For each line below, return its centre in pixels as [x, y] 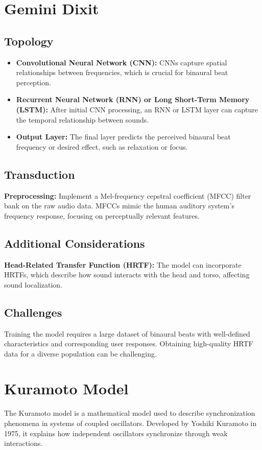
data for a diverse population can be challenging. [80, 353]
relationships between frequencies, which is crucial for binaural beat [122, 72]
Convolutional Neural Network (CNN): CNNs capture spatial [122, 62]
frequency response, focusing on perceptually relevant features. [102, 215]
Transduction [40, 174]
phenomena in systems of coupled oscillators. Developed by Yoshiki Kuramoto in [130, 423]
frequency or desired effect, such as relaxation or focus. [102, 146]
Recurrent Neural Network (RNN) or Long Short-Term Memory [133, 99]
